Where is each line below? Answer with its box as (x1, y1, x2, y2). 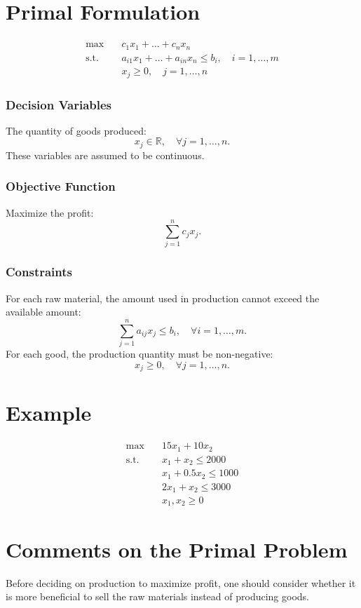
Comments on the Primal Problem (6, 534, 348, 563)
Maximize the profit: (6, 205, 94, 219)
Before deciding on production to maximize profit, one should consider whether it (6, 575, 356, 590)
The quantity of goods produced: (6, 123, 147, 137)
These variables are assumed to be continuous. (6, 147, 205, 162)
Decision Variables (6, 95, 112, 113)
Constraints (6, 263, 72, 281)
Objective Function (6, 177, 116, 195)
